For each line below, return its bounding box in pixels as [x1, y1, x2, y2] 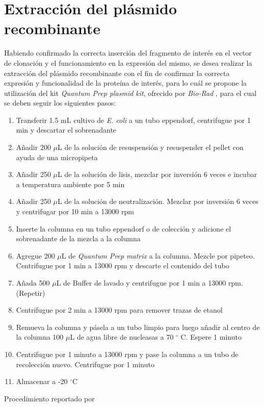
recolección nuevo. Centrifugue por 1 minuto [16, 359, 154, 369]
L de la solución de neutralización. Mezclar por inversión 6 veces [58, 196, 258, 207]
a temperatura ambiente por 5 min [16, 179, 125, 189]
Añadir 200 [16, 142, 51, 152]
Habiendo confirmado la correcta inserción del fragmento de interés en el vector [4, 47, 252, 58]
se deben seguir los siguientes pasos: [4, 97, 116, 108]
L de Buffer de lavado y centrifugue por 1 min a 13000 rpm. [56, 277, 243, 288]
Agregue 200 [16, 250, 55, 261]
